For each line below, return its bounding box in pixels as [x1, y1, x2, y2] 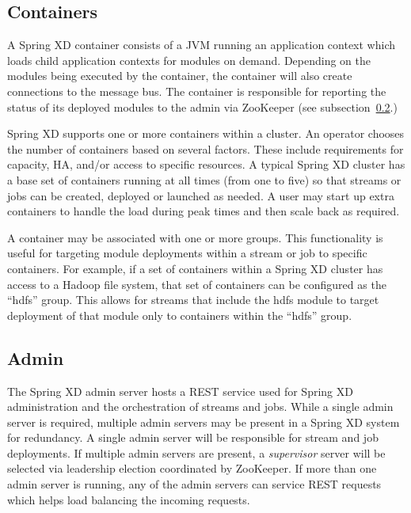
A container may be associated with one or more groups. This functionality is [7, 229, 383, 245]
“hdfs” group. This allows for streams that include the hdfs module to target [7, 291, 379, 308]
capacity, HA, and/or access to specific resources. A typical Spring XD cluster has [7, 156, 405, 173]
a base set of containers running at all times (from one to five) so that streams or [7, 171, 401, 188]
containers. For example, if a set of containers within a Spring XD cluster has [7, 260, 383, 276]
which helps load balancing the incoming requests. [7, 491, 250, 507]
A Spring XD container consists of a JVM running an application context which [7, 36, 395, 53]
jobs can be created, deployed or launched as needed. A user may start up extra [7, 187, 394, 203]
